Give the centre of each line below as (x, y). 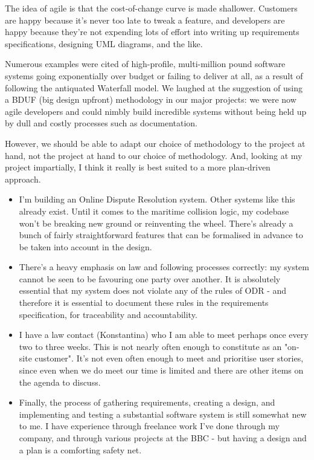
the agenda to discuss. (60, 382)
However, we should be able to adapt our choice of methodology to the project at (155, 143)
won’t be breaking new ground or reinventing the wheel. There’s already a (156, 223)
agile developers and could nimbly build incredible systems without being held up (156, 111)
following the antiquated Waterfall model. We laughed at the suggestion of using (154, 87)
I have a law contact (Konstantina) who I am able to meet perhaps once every (164, 335)
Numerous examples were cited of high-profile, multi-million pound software (145, 64)
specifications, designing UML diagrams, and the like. (104, 43)
